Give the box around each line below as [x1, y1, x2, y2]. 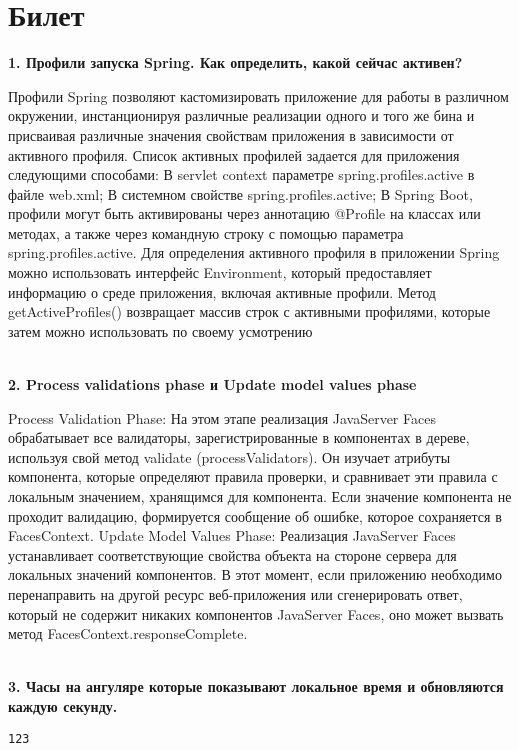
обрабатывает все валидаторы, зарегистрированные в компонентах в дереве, [8, 427, 470, 448]
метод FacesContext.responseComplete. [8, 623, 248, 644]
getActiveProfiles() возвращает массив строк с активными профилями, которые [8, 301, 491, 322]
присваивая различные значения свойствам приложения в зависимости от [8, 124, 454, 145]
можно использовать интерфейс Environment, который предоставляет [8, 262, 432, 283]
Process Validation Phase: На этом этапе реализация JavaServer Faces [8, 407, 436, 428]
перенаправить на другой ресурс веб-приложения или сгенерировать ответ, [8, 583, 463, 604]
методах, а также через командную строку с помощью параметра [8, 222, 404, 243]
